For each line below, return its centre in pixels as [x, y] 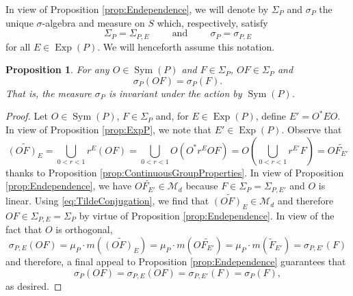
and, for [172, 116]
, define [271, 116]
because [202, 186]
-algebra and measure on [93, 22]
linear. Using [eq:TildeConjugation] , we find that [107, 201]
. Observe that [312, 130]
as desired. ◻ [34, 285]
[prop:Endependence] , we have [69, 186]
